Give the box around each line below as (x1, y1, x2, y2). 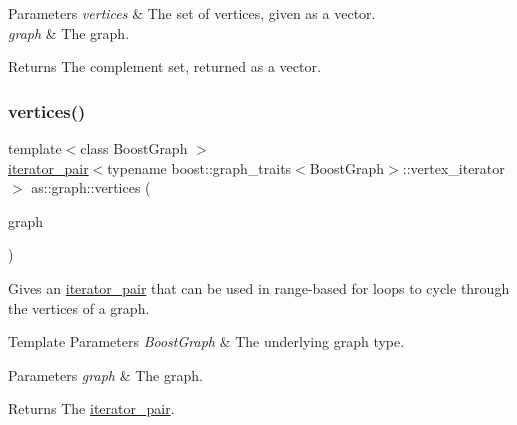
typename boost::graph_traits (107, 157, 292, 178)
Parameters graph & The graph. (8, 364, 203, 385)
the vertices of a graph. (8, 297, 150, 318)
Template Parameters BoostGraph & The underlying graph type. (8, 331, 405, 352)
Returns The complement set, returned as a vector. (8, 56, 321, 77)
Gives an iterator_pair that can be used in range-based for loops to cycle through (8, 277, 510, 298)
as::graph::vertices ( (31, 177, 151, 198)
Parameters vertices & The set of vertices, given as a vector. (8, 3, 376, 23)
